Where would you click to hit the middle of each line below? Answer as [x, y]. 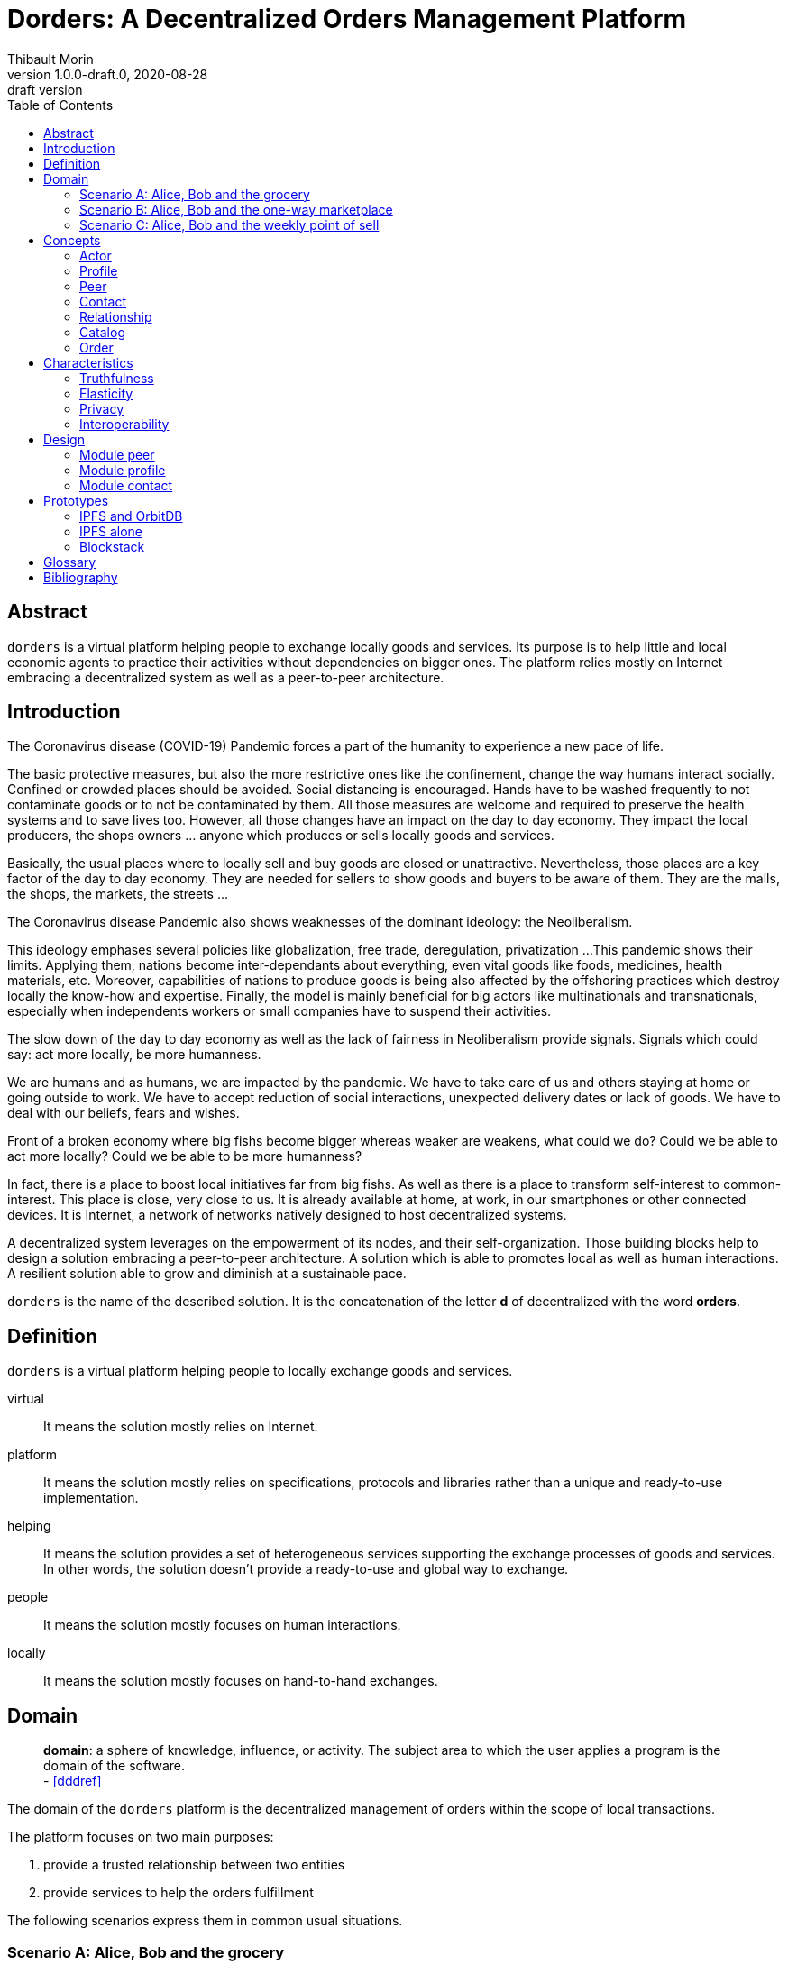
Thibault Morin [50, 59]
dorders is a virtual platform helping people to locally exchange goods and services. [260, 1371]
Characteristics [88, 362]
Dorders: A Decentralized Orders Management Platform [347, 19]
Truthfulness [117, 378]
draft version [45, 89]
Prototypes [76, 500]
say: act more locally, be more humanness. [134, 1055]
